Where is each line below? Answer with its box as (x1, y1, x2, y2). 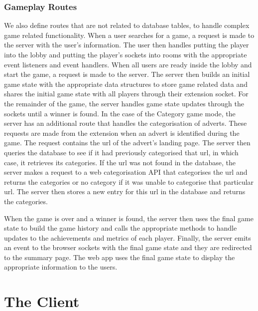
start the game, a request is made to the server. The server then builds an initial (4, 69, 250, 79)
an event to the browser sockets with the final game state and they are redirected (4, 242, 252, 253)
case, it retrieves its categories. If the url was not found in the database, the (4, 157, 236, 167)
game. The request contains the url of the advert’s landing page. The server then (4, 137, 251, 148)
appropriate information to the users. (4, 262, 118, 272)
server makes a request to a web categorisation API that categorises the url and (4, 167, 248, 177)
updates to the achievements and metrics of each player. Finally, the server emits (4, 232, 251, 243)
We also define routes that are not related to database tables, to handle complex (4, 20, 250, 30)
